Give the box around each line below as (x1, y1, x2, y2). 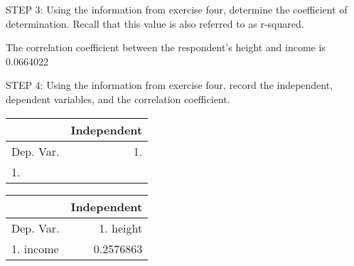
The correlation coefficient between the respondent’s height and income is (6, 40, 326, 55)
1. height (99, 219, 143, 236)
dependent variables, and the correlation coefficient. (6, 91, 230, 106)
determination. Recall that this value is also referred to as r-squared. (6, 16, 304, 31)
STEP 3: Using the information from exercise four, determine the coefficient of (6, 2, 348, 16)
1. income (11, 240, 59, 257)
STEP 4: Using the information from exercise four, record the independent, (6, 78, 333, 92)
